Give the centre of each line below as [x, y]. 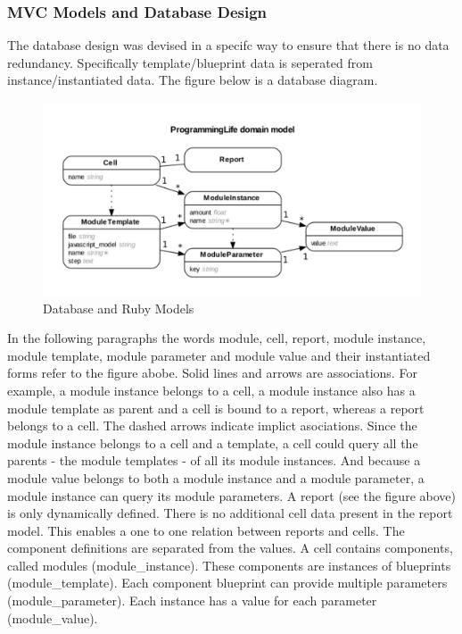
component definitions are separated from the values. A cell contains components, [230, 548]
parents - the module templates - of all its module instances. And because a [214, 460]
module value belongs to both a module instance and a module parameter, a [216, 477]
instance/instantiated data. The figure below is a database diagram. [193, 80]
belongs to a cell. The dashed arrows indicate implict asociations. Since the [212, 425]
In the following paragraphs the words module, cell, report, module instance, [217, 338]
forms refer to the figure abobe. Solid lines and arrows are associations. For [212, 373]
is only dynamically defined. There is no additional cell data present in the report [230, 513]
